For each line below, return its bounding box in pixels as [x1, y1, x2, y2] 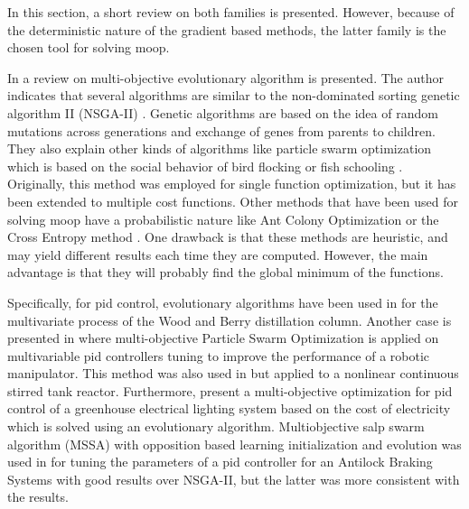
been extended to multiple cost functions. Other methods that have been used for [7, 191, 458, 210]
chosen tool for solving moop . [7, 38, 170, 57]
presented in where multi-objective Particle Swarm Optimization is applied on [7, 329, 439, 347]
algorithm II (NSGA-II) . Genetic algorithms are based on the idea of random [7, 103, 438, 122]
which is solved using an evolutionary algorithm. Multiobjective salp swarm [7, 417, 425, 436]
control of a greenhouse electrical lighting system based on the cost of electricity [7, 399, 451, 418]
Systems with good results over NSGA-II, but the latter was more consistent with [7, 469, 460, 488]
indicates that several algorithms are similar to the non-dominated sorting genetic [7, 86, 460, 105]
